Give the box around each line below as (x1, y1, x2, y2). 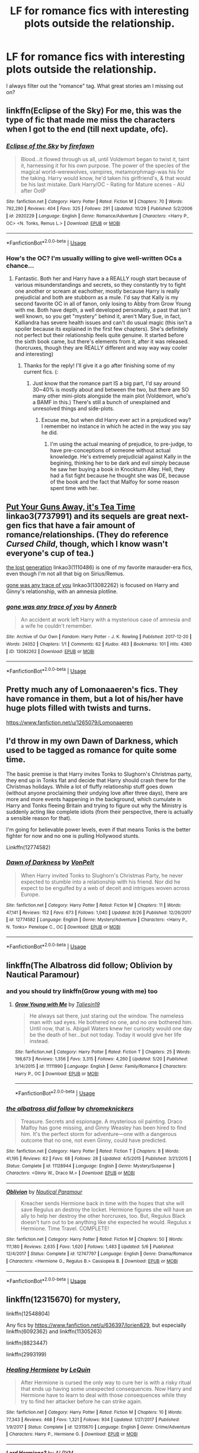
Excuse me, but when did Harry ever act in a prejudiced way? (41, 417, 191, 424)
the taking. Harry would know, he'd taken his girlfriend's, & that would (20, 174, 191, 181)
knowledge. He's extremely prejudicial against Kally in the (50, 453, 191, 460)
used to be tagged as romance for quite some (6, 745, 177, 756)
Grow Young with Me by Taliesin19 (14, 1000, 100, 1008)
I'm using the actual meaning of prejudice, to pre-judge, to (50, 440, 192, 448)
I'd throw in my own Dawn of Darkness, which (6, 736, 179, 746)
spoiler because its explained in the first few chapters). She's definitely (14, 325, 188, 332)
